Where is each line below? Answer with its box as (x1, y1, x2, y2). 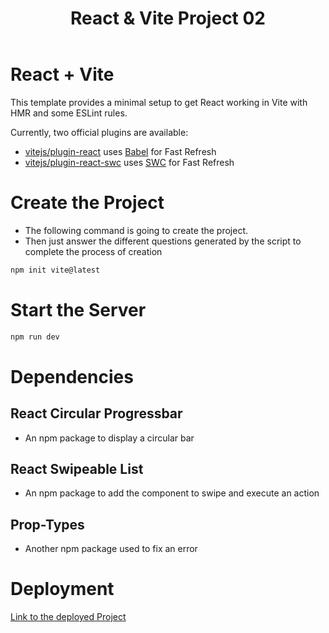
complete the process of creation (24, 245, 163, 257)
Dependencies (10, 365, 134, 388)
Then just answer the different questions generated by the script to (24, 235, 302, 247)
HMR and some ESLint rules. (10, 107, 128, 119)
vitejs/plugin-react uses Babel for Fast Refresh (24, 145, 217, 157)
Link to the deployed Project (10, 611, 127, 623)
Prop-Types (10, 516, 85, 533)
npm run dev (10, 332, 60, 342)
